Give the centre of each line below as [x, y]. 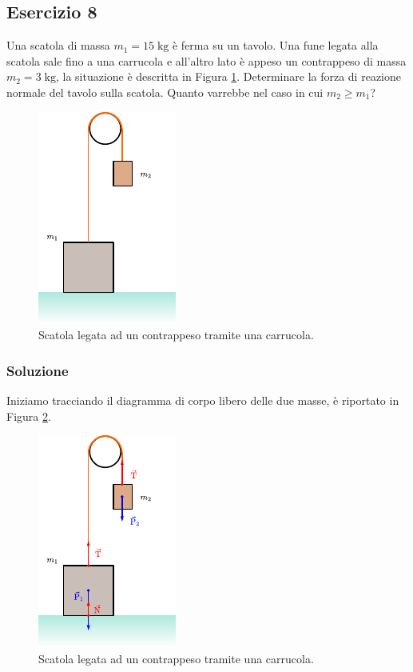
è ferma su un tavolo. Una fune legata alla [275, 45]
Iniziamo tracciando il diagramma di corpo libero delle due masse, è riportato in [203, 400]
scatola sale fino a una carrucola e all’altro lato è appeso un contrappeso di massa [206, 60]
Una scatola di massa [58, 45]
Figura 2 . [29, 416]
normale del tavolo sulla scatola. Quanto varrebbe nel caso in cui [165, 92]
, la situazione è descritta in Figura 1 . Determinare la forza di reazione [228, 76]
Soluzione [38, 370]
